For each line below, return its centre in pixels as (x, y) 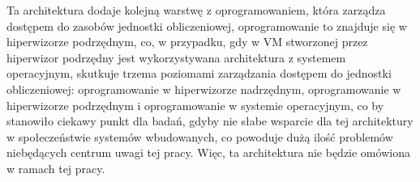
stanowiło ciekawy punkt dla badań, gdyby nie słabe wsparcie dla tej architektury (210, 121)
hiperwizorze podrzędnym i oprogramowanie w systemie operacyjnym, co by (195, 105)
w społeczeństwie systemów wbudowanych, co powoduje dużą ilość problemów (200, 136)
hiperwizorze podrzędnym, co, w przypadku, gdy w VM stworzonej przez (187, 42)
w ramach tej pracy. (56, 168)
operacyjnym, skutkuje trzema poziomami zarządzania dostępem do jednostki (199, 73)
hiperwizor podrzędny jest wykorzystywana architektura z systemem (176, 57)
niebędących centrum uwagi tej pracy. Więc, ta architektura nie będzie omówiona (208, 152)
